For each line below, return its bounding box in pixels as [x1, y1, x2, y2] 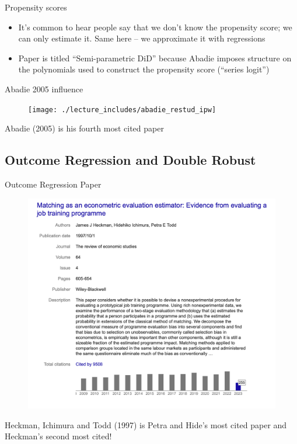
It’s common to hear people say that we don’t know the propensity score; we [18, 20, 292, 33]
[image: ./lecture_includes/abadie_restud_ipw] [28, 105, 216, 114]
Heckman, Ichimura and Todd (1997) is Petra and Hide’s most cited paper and [5, 418, 287, 431]
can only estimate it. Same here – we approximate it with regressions [18, 32, 265, 44]
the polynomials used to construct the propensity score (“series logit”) [18, 63, 270, 75]
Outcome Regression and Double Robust [5, 151, 256, 169]
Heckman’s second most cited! [5, 430, 112, 442]
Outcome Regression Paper [5, 178, 102, 190]
